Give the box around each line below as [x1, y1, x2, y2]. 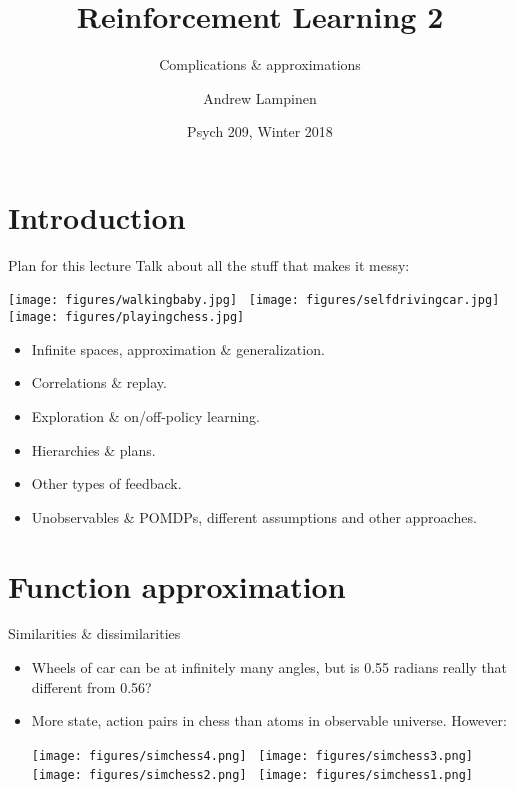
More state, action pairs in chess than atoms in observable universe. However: [31, 710, 507, 731]
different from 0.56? [31, 676, 152, 697]
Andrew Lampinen [203, 87, 317, 108]
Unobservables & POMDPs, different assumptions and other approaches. [31, 506, 477, 527]
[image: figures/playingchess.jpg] [8, 310, 245, 325]
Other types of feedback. [31, 473, 182, 494]
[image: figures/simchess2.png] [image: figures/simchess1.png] [31, 768, 473, 783]
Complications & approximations [159, 54, 361, 75]
